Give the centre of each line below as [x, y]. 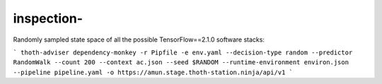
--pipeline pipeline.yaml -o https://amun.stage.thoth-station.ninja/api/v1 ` [153, 72]
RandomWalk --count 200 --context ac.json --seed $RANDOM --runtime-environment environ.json [181, 62]
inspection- [48, 18]
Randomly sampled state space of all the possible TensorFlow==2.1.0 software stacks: [139, 40]
